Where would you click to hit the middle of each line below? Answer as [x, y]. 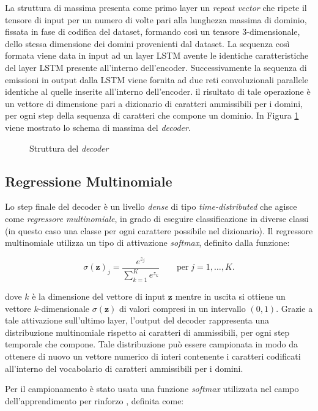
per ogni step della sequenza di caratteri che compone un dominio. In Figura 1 [152, 115]
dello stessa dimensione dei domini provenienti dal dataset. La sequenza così [147, 43]
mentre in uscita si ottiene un [230, 296]
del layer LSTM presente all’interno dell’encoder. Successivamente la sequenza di [156, 67]
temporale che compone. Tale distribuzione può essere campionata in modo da [152, 344]
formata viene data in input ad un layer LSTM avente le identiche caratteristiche [157, 55]
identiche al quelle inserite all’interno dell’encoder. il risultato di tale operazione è [158, 91]
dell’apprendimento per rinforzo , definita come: [94, 400]
